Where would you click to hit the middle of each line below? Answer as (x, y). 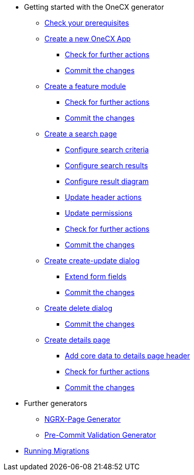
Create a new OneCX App (88, 39)
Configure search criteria (107, 150)
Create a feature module (85, 86)
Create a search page (81, 134)
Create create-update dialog (92, 261)
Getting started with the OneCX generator (94, 7)
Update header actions (103, 197)
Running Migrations (57, 451)
